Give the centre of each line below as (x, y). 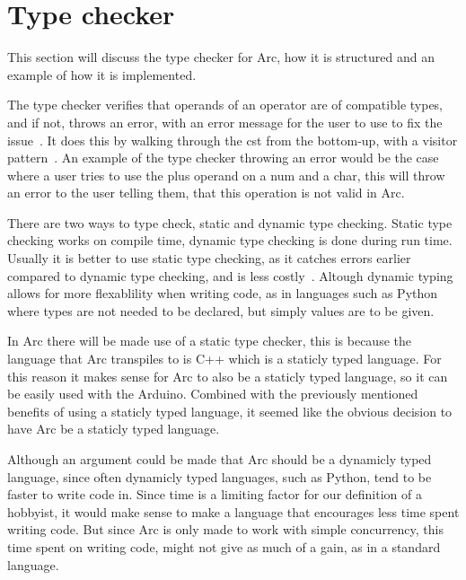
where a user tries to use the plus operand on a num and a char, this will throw (226, 175)
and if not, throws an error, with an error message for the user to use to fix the (225, 122)
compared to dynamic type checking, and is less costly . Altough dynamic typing (230, 275)
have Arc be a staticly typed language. (114, 429)
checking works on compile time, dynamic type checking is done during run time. (230, 240)
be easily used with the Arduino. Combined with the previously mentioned (213, 394)
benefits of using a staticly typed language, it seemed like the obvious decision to (230, 411)
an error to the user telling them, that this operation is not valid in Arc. (206, 193)
